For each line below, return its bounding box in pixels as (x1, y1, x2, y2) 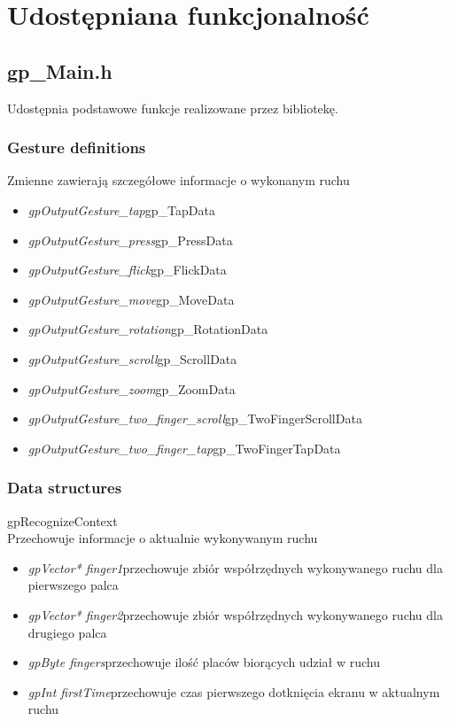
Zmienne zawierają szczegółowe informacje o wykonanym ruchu (7, 171, 350, 190)
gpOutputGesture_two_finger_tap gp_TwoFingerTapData (27, 438, 341, 457)
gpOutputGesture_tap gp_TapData (27, 200, 215, 219)
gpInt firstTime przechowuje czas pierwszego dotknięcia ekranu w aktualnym (27, 682, 440, 701)
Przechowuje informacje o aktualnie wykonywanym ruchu (7, 529, 318, 547)
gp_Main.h (7, 57, 112, 84)
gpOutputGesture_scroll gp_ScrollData (27, 349, 237, 368)
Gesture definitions (7, 136, 146, 159)
